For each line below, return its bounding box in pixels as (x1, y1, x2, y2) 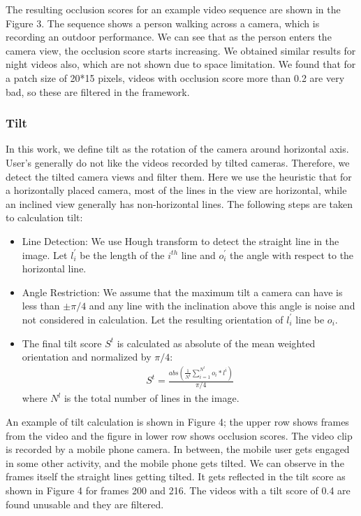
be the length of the (80, 247, 165, 262)
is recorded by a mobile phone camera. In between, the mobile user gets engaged (6, 442, 350, 456)
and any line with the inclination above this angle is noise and (89, 298, 355, 313)
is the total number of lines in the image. (64, 391, 240, 405)
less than (22, 298, 60, 313)
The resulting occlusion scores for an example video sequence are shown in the (6, 2, 341, 16)
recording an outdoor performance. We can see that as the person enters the (6, 29, 332, 44)
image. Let (22, 247, 68, 262)
